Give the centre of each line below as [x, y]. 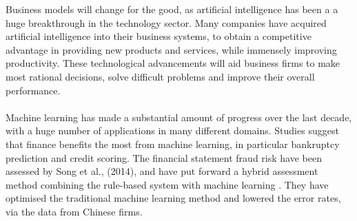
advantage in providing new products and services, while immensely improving [171, 49]
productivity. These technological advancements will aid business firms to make [173, 63]
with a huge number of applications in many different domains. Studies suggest [172, 130]
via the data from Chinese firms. [74, 211]
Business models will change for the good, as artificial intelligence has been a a [172, 9]
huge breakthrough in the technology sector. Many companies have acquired [166, 22]
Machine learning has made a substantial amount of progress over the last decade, [179, 117]
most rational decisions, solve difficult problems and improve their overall [160, 76]
